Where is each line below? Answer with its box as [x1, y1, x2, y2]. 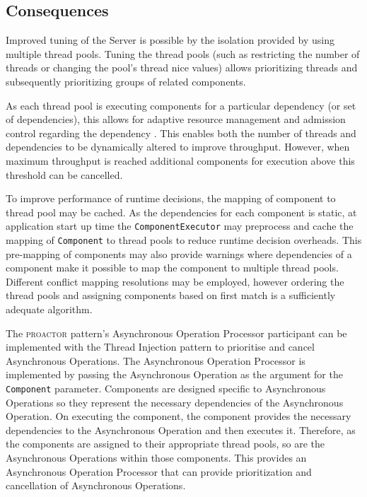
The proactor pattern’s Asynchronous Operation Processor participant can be [6, 325, 347, 340]
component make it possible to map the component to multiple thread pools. [6, 260, 339, 275]
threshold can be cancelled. [6, 167, 123, 182]
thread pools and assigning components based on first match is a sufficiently [6, 288, 336, 303]
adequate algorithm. [6, 302, 93, 317]
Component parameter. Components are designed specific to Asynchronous [6, 380, 326, 395]
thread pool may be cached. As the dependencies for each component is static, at [6, 204, 357, 219]
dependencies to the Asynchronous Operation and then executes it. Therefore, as [6, 422, 356, 437]
